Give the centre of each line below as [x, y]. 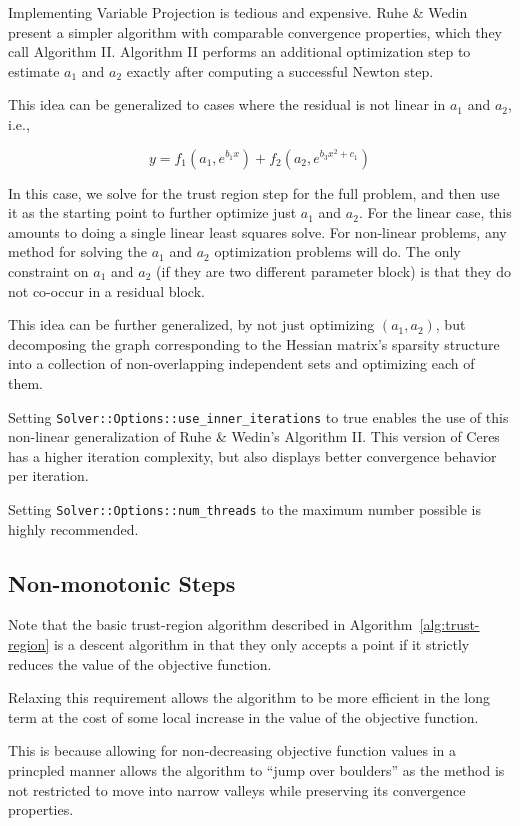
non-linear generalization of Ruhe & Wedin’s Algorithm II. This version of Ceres [254, 436]
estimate [34, 70]
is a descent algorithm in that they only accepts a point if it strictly [261, 643]
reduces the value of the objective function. [140, 663]
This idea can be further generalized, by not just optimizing [191, 324]
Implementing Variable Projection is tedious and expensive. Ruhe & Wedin [238, 12]
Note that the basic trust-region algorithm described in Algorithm [210, 624]
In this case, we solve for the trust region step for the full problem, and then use [254, 192]
